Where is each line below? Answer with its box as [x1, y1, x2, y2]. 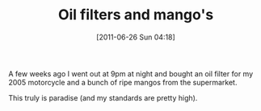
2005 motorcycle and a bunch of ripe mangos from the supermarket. [8, 77, 238, 87]
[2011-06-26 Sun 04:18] [96, 32, 175, 42]
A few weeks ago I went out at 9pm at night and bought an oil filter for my [8, 68, 254, 78]
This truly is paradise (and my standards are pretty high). [8, 92, 198, 102]
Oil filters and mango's [57, 6, 214, 24]
